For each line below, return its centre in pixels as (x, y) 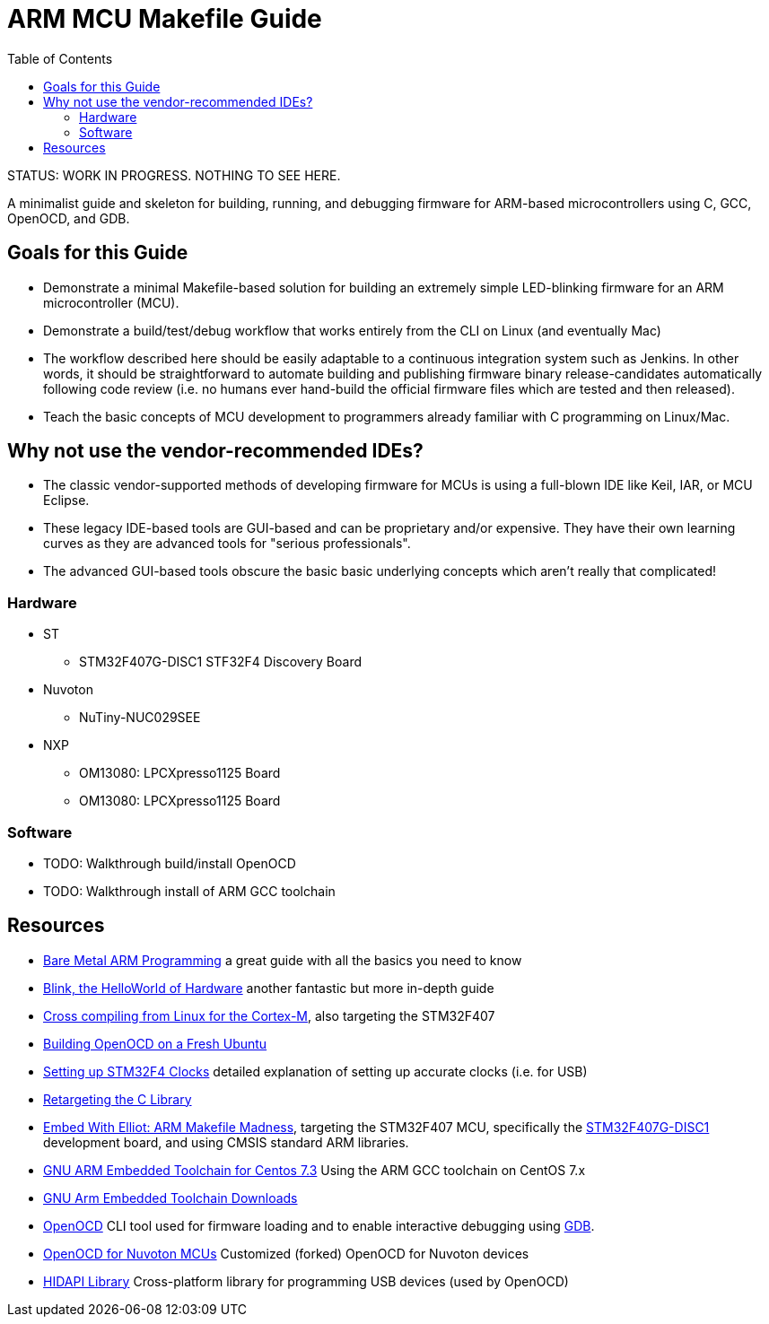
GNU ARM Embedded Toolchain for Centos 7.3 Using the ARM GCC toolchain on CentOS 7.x (315, 1170)
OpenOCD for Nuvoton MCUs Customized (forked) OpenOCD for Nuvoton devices (286, 1253)
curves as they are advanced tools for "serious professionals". (227, 544)
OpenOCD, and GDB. (69, 218)
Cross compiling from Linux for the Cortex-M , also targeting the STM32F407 (269, 1015)
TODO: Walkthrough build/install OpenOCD (170, 863)
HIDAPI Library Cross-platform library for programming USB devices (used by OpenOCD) (306, 1281)
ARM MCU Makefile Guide (165, 19)
